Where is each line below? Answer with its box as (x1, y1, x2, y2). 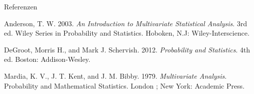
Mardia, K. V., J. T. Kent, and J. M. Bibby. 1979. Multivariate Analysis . (4, 70, 227, 81)
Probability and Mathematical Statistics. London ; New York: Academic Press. (4, 80, 245, 91)
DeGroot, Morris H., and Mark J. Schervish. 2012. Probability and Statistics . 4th (4, 44, 251, 54)
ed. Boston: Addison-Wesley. (4, 54, 91, 64)
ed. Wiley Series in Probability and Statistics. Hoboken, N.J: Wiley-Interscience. (4, 28, 250, 38)
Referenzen (4, 1, 37, 11)
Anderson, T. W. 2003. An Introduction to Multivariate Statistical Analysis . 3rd (4, 18, 247, 28)
